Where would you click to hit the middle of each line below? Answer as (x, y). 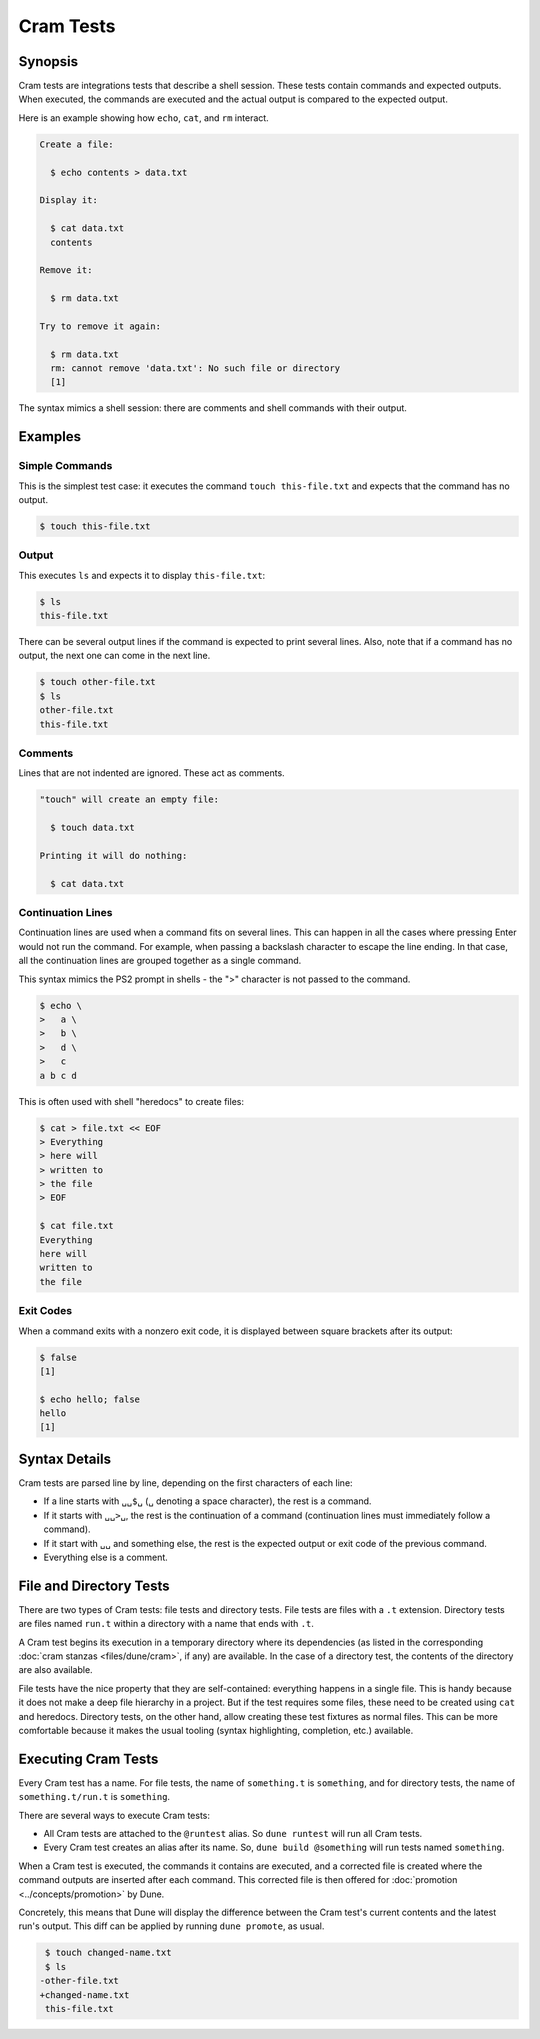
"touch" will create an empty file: (129, 799)
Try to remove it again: (100, 326)
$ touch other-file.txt (98, 682)
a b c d (58, 1075)
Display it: (69, 200)
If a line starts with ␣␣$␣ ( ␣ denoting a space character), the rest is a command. (207, 1501)
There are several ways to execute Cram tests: (114, 1815)
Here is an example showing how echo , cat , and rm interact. (143, 117)
